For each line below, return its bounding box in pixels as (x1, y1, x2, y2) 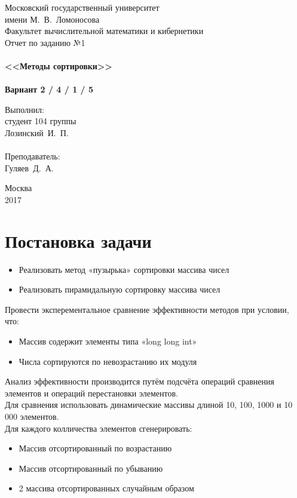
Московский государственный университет (5, 1, 160, 13)
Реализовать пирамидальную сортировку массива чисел (19, 283, 221, 296)
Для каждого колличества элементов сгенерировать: (5, 422, 192, 434)
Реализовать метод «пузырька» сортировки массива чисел (19, 263, 229, 275)
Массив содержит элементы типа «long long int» (19, 335, 197, 347)
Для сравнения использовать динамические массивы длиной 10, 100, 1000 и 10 (5, 398, 293, 411)
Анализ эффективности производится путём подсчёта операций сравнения (5, 375, 274, 388)
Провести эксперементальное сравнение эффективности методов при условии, (5, 303, 289, 315)
